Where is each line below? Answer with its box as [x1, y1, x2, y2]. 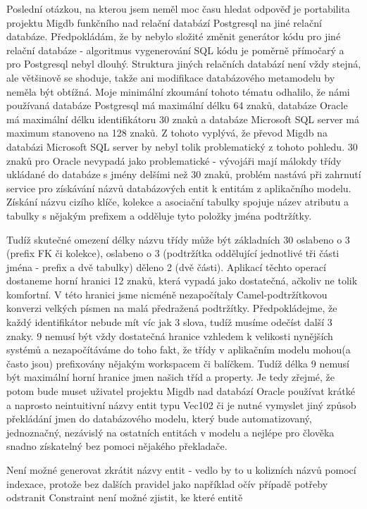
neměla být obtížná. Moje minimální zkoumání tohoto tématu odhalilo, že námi [6, 84, 350, 99]
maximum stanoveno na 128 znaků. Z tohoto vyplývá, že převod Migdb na [6, 125, 328, 140]
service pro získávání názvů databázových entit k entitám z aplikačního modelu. [6, 180, 352, 195]
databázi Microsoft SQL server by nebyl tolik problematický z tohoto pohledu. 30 [6, 139, 358, 153]
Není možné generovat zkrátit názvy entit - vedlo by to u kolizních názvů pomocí [6, 463, 356, 477]
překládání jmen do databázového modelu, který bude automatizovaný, [6, 411, 312, 426]
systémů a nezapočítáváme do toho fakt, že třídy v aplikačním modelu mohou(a [6, 342, 351, 357]
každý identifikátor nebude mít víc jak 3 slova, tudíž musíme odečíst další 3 [6, 315, 332, 329]
